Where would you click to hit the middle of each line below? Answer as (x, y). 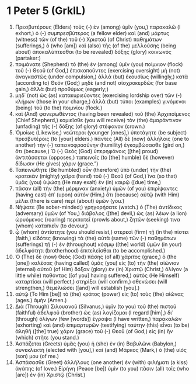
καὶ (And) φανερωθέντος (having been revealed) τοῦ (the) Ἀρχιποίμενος (103, 114)
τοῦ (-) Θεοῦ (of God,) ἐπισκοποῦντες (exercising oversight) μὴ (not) (97, 70)
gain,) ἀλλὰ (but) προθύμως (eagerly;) (62, 89)
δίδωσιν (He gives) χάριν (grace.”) (57, 163)
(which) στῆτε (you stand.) (47, 337)
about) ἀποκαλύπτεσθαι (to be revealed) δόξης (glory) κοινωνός (93, 51)
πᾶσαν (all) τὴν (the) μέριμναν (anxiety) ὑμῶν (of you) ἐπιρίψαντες (97, 188)
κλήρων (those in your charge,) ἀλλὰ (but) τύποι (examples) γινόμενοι (100, 101)
